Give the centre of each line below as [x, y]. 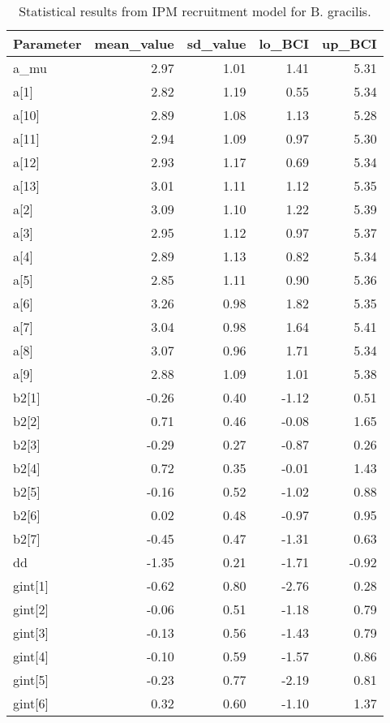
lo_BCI [284, 43]
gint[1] [31, 585]
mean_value [134, 43]
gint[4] [31, 656]
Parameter [47, 43]
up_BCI [349, 43]
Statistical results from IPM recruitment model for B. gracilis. [195, 11]
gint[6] [31, 703]
